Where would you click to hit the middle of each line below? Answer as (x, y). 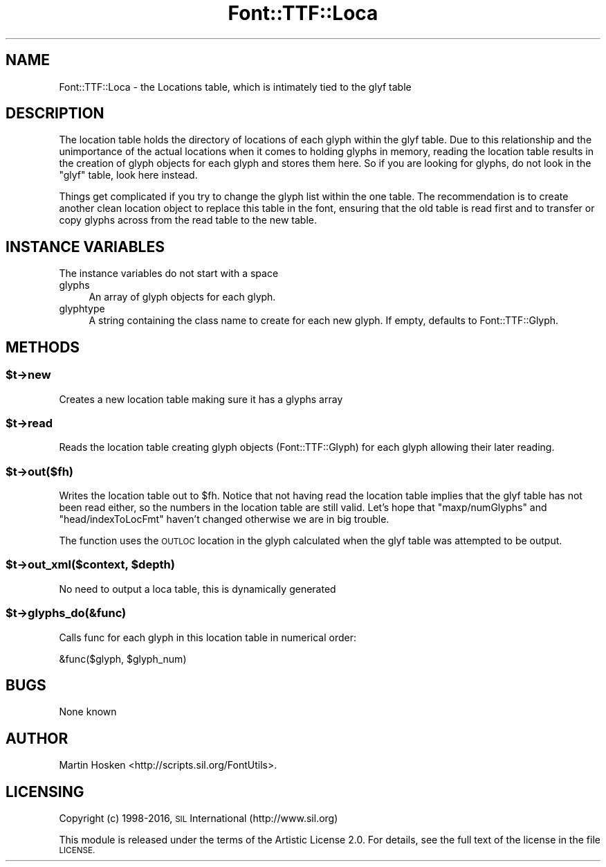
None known (88, 712)
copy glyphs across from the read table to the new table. (188, 220)
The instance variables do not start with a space (169, 274)
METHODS (43, 347)
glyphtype (82, 309)
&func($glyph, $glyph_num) (123, 659)
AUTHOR (37, 738)
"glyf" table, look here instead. (128, 175)
